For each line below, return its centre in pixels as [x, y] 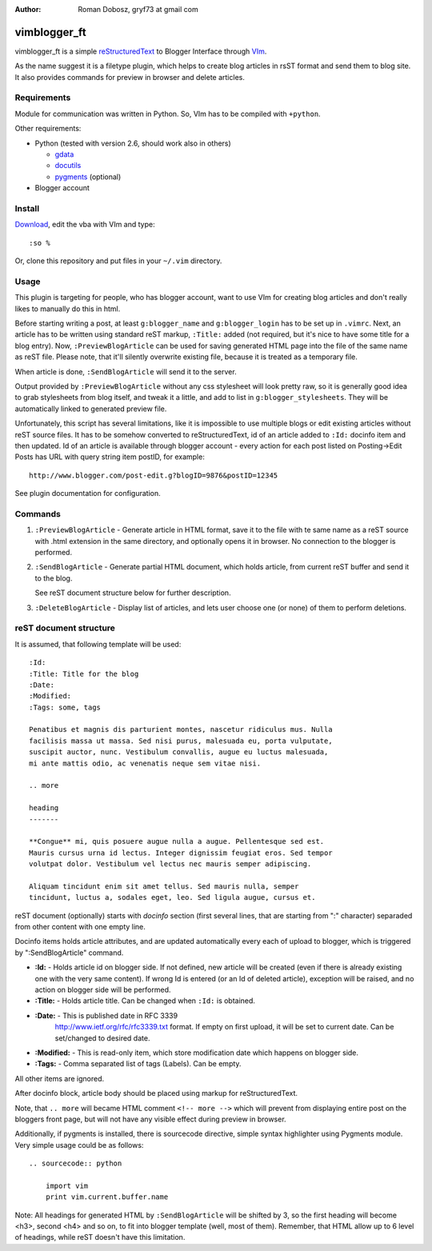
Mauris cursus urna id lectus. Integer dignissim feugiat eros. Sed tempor [181, 853]
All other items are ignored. [60, 1078]
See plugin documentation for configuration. [88, 494]
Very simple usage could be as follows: [79, 1145]
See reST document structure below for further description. [133, 593]
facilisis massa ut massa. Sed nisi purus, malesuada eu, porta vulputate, [181, 741]
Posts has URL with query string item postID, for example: [110, 457]
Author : [28, 9]
